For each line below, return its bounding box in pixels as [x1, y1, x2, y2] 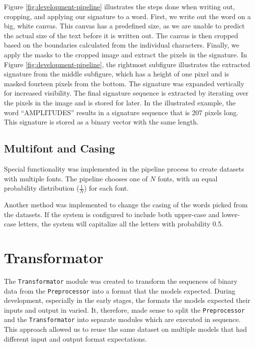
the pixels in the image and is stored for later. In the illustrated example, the [4, 97, 236, 107]
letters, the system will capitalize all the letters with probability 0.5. [18, 219, 224, 229]
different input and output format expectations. [4, 333, 147, 344]
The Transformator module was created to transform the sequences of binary [4, 275, 238, 286]
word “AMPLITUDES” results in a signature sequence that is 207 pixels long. [4, 107, 239, 117]
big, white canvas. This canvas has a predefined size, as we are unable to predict [4, 21, 245, 31]
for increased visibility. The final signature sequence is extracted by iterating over [4, 88, 249, 98]
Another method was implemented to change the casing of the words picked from [4, 199, 248, 209]
